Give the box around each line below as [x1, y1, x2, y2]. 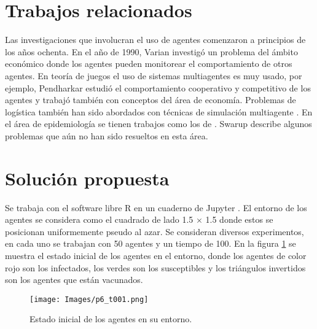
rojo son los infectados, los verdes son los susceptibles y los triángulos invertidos [5, 261, 306, 274]
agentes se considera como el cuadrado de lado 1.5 [5, 213, 194, 226]
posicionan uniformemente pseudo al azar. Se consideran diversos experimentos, [5, 225, 304, 238]
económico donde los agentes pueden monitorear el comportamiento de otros [5, 57, 292, 70]
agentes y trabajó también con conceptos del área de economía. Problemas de [5, 93, 296, 106]
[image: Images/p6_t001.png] [29, 295, 149, 304]
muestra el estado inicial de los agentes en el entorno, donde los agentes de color [5, 249, 307, 261]
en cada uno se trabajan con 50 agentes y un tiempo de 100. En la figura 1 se [5, 237, 296, 250]
